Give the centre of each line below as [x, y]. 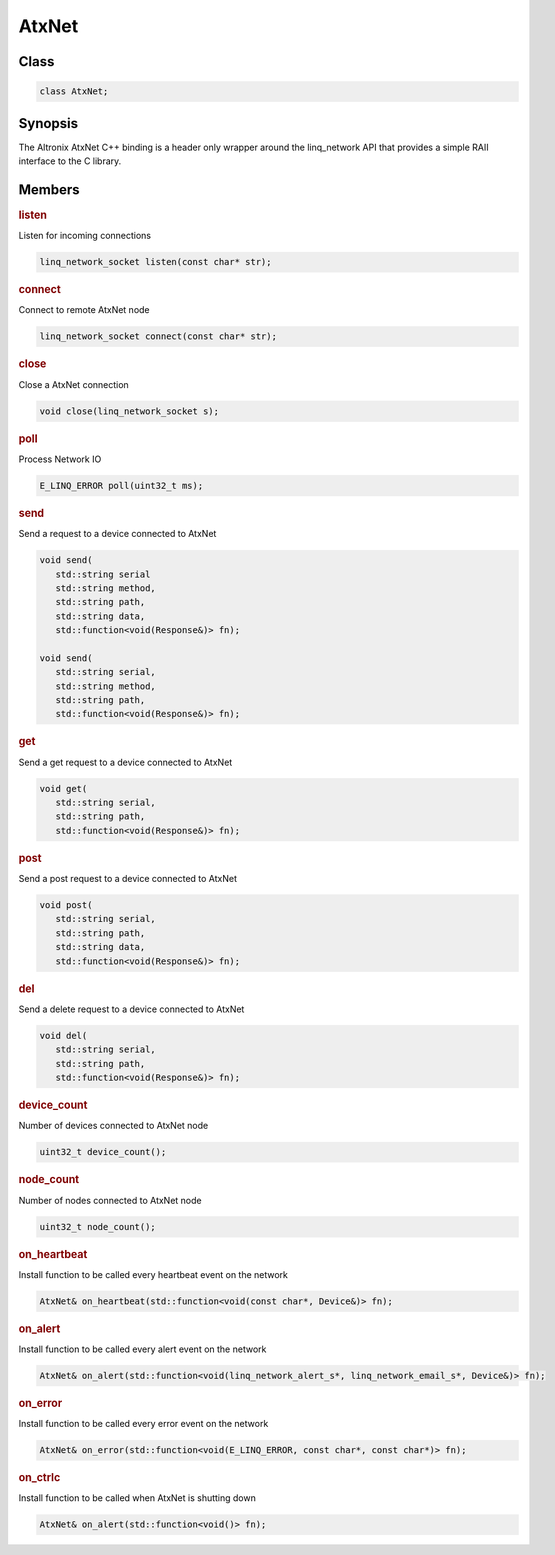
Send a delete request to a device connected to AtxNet [131, 1009]
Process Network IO [60, 459]
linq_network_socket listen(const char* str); [155, 262]
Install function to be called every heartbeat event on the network [153, 1274]
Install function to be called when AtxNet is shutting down [137, 1498]
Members [49, 189]
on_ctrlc [39, 1478]
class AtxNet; [74, 91]
